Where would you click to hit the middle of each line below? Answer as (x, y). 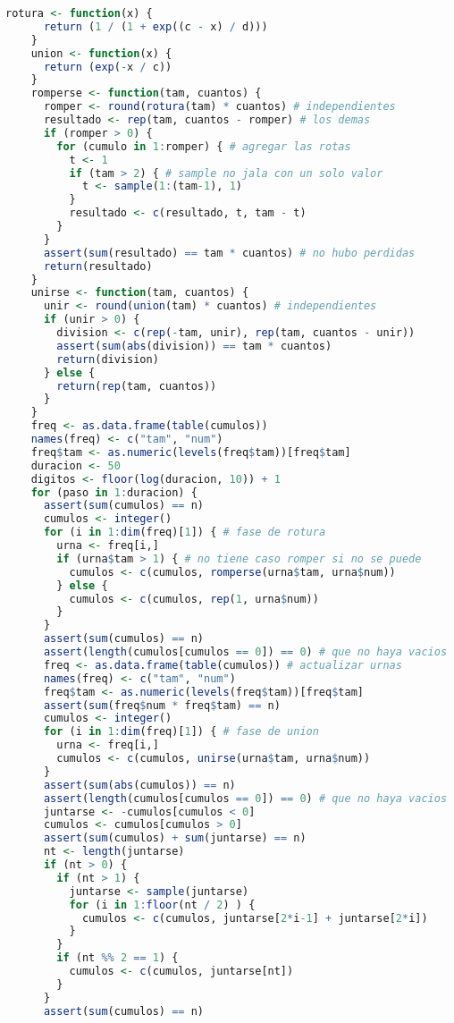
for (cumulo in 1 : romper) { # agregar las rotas (204, 146)
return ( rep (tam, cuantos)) (137, 386)
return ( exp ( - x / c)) (108, 67)
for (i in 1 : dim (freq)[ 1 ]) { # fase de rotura (185, 533)
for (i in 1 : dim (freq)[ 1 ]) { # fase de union (181, 732)
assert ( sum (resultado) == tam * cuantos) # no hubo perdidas (229, 253)
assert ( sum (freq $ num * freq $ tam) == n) (162, 705)
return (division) (108, 359)
